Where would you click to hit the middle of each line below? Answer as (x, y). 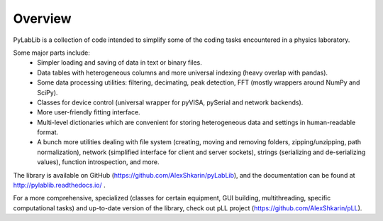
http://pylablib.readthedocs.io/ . (59, 185)
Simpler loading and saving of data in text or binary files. (120, 63)
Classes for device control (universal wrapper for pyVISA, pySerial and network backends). (170, 102)
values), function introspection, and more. (98, 162)
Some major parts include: (51, 53)
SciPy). (48, 92)
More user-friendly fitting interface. (89, 112)
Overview (42, 18)
